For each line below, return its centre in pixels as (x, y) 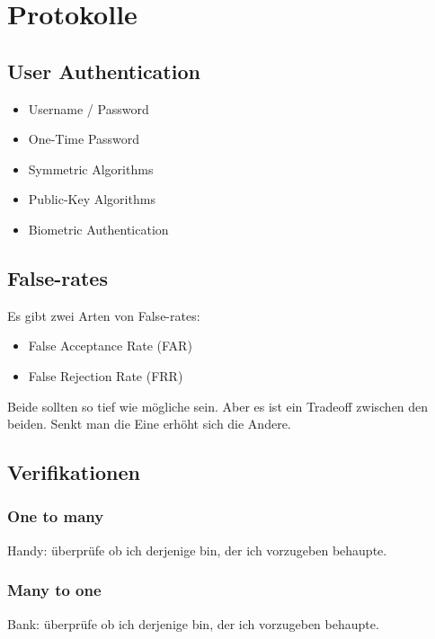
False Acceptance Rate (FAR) (110, 346)
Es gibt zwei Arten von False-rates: (104, 315)
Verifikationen (74, 472)
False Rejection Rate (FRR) (106, 375)
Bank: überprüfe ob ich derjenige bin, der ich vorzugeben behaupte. (193, 623)
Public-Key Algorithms (92, 199)
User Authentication (104, 71)
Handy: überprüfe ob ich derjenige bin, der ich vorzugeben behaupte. (197, 550)
